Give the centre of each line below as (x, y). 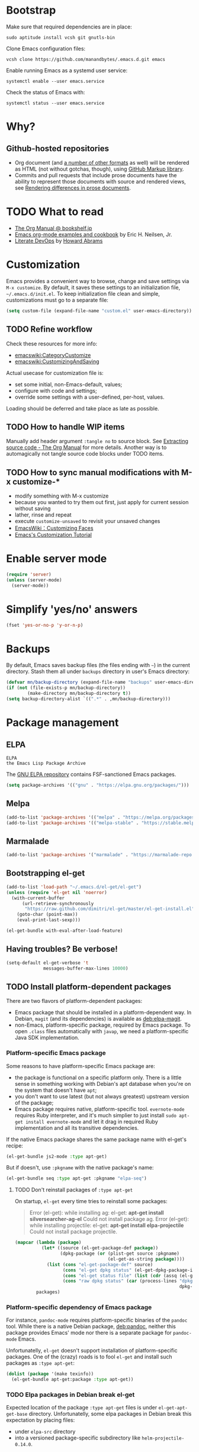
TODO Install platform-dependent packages (89, 987)
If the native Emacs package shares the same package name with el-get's (96, 1139)
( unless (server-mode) (34, 580)
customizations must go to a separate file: (57, 300)
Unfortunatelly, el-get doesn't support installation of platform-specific (92, 1351)
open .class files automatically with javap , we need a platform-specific (102, 1031)
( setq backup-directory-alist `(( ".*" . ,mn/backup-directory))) (88, 699)
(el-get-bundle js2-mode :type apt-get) (57, 1156)
